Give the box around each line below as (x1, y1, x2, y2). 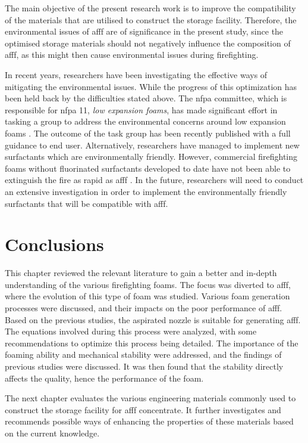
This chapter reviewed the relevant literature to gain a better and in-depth (5, 267, 277, 279)
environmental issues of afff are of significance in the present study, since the (5, 25, 284, 38)
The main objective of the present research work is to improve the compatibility (5, 2, 296, 14)
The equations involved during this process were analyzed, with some (5, 325, 257, 337)
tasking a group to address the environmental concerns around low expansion (5, 115, 286, 128)
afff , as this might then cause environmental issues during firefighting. (5, 48, 259, 61)
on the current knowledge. (5, 426, 100, 439)
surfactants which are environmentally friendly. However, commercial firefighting (5, 150, 297, 163)
